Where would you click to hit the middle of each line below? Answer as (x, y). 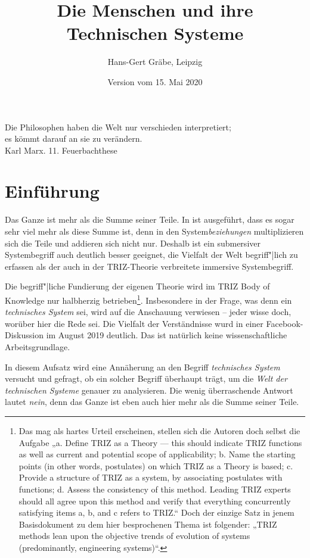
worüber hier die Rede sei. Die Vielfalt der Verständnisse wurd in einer (134, 323)
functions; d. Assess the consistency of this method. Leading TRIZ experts (155, 489)
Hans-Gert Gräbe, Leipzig (155, 62)
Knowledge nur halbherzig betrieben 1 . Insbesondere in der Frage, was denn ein (148, 299)
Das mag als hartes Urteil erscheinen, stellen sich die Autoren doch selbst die (159, 430)
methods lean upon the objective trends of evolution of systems (134, 536)
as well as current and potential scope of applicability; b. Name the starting (157, 454)
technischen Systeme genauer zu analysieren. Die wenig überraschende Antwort (149, 390)
